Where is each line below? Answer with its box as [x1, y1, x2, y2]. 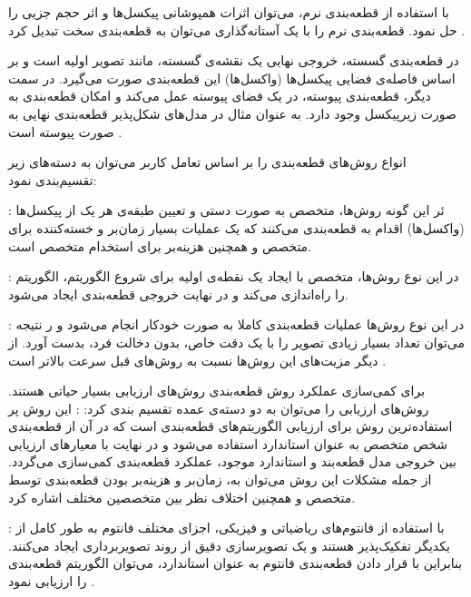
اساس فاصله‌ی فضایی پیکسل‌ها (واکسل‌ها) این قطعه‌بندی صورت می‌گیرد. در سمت [8, 68, 456, 87]
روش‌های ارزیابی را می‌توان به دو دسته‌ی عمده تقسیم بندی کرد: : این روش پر [8, 398, 429, 417]
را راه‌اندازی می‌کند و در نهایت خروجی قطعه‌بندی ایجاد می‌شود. [8, 284, 348, 303]
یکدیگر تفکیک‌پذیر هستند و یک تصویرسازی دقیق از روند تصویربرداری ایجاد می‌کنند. [8, 535, 450, 554]
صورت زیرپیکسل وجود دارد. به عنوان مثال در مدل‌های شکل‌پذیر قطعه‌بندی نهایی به [8, 103, 456, 122]
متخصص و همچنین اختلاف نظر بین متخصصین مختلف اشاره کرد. [8, 487, 356, 506]
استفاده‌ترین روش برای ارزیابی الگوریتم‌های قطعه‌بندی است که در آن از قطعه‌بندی [8, 416, 453, 436]
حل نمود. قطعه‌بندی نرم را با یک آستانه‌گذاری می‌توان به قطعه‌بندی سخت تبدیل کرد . [8, 20, 466, 39]
